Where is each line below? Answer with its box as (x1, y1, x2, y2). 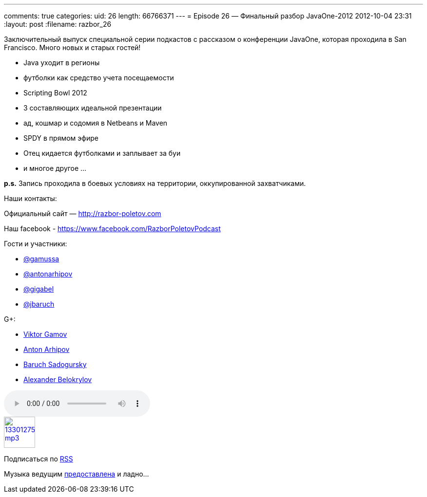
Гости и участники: (4, 239, 67, 248)
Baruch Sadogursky (23, 360, 87, 368)
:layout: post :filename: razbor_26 (4, 20, 112, 28)
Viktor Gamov (23, 330, 67, 338)
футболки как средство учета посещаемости (23, 74, 174, 82)
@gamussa (23, 255, 59, 263)
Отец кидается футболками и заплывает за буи (23, 149, 181, 157)
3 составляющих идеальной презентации (23, 104, 162, 112)
